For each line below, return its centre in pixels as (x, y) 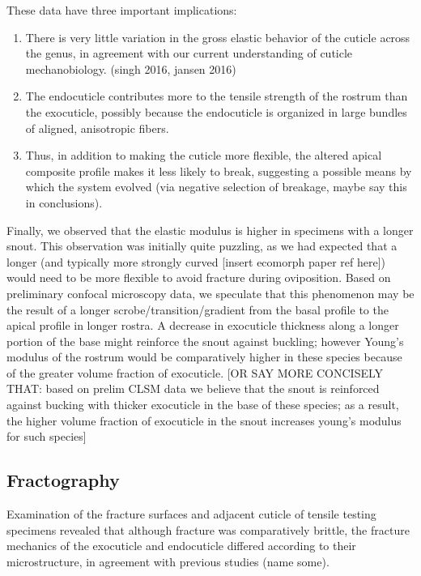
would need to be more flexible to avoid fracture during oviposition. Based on (199, 277)
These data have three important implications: (122, 10)
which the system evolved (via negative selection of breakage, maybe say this (216, 187)
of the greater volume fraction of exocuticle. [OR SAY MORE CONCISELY (195, 372)
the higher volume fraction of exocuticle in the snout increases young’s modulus (204, 420)
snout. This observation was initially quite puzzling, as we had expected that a (202, 246)
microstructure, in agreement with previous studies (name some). (168, 561)
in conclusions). (64, 202)
